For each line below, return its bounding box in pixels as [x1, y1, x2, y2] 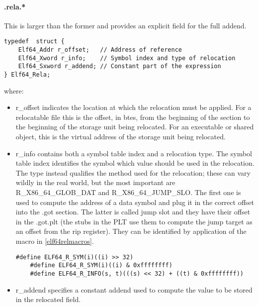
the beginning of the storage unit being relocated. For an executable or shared [15, 121, 254, 132]
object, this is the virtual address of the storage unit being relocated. [15, 131, 226, 142]
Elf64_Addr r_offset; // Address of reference [18, 46, 182, 54]
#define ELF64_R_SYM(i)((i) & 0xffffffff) [30, 262, 172, 269]
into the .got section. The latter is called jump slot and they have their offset [15, 206, 251, 217]
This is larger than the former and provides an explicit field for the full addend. [4, 20, 247, 30]
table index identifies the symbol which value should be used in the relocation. [15, 158, 255, 168]
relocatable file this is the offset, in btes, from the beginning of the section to [15, 111, 250, 122]
